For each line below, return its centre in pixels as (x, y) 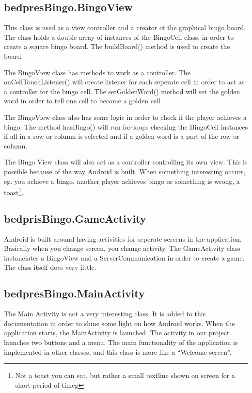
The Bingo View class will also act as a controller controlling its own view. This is (126, 162)
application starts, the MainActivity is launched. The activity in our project (117, 333)
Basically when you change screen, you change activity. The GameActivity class (122, 248)
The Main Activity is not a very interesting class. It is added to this (105, 314)
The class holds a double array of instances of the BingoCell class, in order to (119, 37)
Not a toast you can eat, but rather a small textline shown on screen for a (125, 375)
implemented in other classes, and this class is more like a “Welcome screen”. (118, 352)
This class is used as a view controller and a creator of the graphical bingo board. (125, 27)
